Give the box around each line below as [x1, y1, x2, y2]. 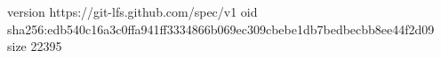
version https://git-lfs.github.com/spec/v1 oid [7, 3, 258, 20]
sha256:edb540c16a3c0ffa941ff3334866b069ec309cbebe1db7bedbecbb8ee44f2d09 [7, 19, 435, 38]
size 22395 [7, 37, 62, 55]
